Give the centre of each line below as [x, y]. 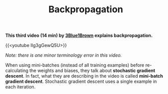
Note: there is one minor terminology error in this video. [64, 55]
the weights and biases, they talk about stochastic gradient [92, 70]
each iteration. [20, 87]
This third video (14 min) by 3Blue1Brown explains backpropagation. [79, 36]
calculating [17, 70]
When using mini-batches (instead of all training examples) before [75, 65]
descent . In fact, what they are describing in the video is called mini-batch [84, 76]
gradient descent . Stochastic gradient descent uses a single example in [81, 81]
